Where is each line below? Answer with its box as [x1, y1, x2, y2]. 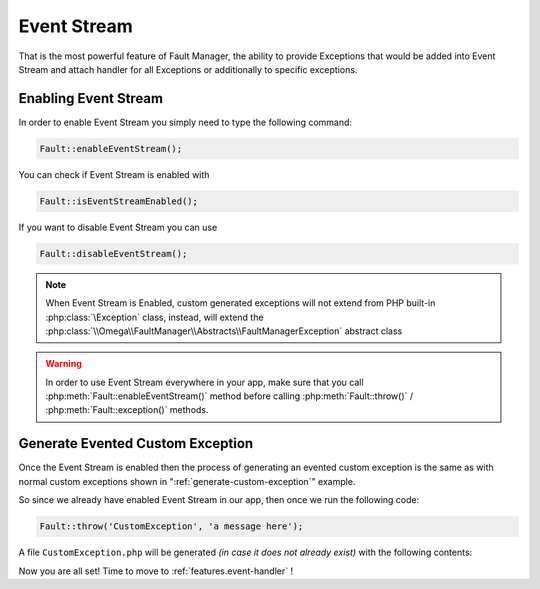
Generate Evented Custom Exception [18, 435, 254, 452]
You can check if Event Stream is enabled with [18, 168, 210, 180]
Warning [45, 358, 82, 370]
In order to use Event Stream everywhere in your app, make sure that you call [45, 376, 364, 388]
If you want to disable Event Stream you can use [18, 221, 218, 233]
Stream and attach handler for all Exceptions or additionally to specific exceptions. [18, 63, 358, 75]
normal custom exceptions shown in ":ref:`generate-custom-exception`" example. [18, 475, 356, 487]
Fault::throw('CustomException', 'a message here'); [39, 521, 304, 532]
